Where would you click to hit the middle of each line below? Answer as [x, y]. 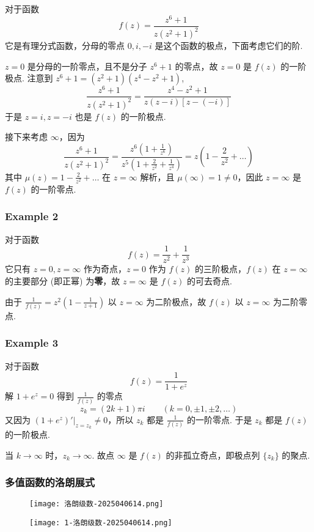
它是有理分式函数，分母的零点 [65, 46]
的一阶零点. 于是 [219, 419]
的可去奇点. [209, 281]
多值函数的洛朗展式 [50, 482]
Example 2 [32, 216]
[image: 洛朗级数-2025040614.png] [97, 504]
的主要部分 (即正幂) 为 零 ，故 [63, 281]
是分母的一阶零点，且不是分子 [87, 66]
